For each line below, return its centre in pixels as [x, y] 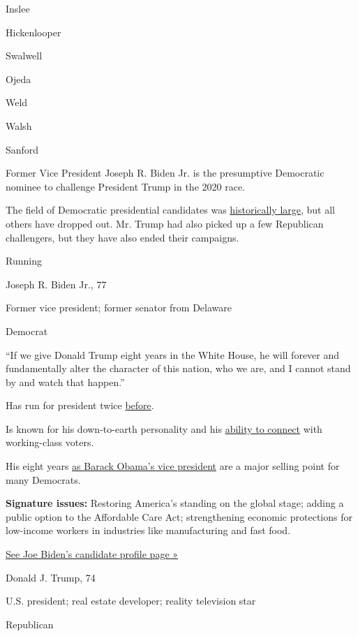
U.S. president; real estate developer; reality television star [131, 601]
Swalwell [24, 56]
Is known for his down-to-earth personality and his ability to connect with [164, 428]
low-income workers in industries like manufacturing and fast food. [148, 530]
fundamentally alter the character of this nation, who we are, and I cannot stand [178, 368]
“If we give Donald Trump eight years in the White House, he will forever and [173, 354]
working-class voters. [50, 442]
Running [24, 261]
